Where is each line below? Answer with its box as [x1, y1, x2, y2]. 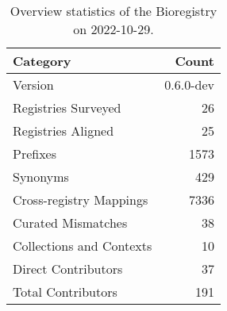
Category [13, 52, 71, 70]
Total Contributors [13, 282, 117, 301]
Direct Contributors [13, 259, 123, 278]
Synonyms [13, 167, 69, 186]
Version [13, 75, 54, 94]
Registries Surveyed [13, 98, 121, 117]
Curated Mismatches [13, 213, 128, 232]
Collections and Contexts [13, 236, 152, 255]
